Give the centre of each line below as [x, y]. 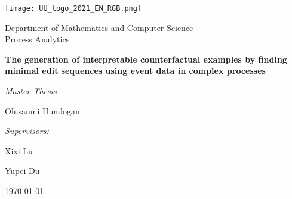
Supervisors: [27, 131]
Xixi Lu [19, 150]
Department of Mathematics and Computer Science [99, 27]
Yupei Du [22, 171]
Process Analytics [37, 39]
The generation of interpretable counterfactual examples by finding [146, 59]
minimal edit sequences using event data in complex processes [135, 71]
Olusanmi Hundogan [42, 111]
